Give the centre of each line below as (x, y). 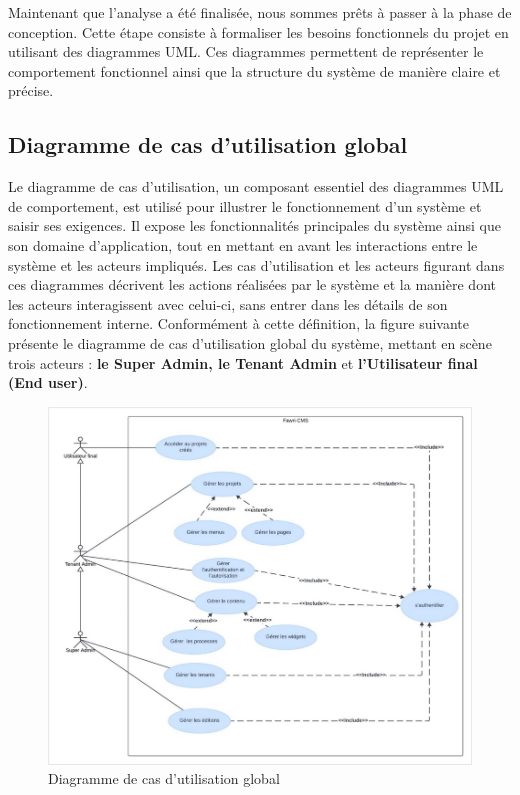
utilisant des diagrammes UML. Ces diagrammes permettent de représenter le (246, 51)
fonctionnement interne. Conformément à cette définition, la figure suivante (239, 323)
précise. (31, 90)
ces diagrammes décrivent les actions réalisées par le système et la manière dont (252, 284)
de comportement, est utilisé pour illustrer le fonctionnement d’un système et (245, 205)
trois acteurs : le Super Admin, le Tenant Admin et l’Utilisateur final (243, 362)
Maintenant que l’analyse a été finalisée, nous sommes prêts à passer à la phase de (260, 12)
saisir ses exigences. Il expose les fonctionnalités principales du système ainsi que (254, 225)
